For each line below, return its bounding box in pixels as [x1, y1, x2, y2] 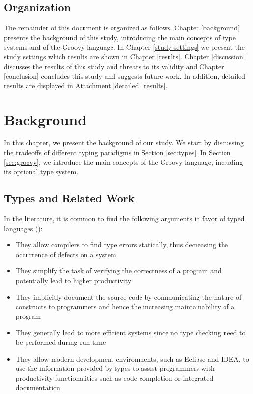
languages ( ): [4, 223, 43, 233]
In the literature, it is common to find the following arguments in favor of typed [4, 213, 245, 224]
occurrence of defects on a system [15, 249, 116, 259]
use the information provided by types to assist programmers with [15, 363, 215, 373]
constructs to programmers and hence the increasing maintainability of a [15, 301, 235, 312]
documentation [15, 382, 60, 393]
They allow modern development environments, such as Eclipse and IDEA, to [15, 353, 249, 364]
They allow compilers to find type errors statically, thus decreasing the [15, 239, 228, 250]
